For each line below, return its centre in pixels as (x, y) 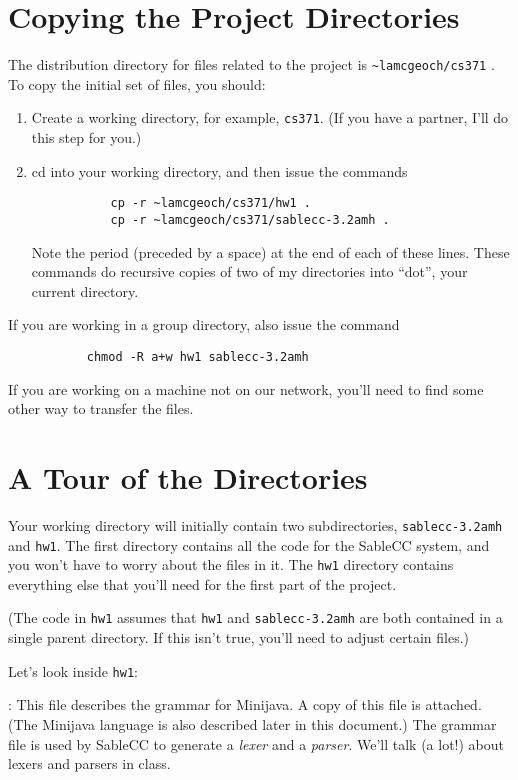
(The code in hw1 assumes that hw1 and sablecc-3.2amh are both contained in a (255, 617)
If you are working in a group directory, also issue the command (204, 324)
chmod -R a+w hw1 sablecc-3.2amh (197, 356)
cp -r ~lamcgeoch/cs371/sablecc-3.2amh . (250, 219)
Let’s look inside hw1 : (73, 670)
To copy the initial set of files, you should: (137, 83)
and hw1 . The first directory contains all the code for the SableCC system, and (249, 544)
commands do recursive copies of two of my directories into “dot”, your (249, 271)
